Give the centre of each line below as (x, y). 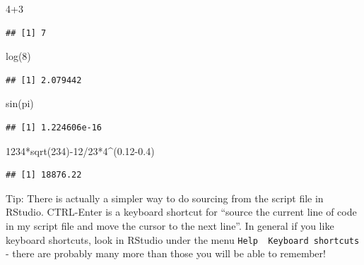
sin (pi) (20, 103)
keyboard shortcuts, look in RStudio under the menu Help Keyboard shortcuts (183, 239)
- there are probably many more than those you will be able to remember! (166, 253)
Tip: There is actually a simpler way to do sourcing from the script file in (165, 198)
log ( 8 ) (18, 56)
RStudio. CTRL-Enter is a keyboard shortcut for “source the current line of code (181, 212)
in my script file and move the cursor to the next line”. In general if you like (170, 225)
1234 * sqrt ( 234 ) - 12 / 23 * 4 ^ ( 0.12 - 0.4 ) (80, 150)
